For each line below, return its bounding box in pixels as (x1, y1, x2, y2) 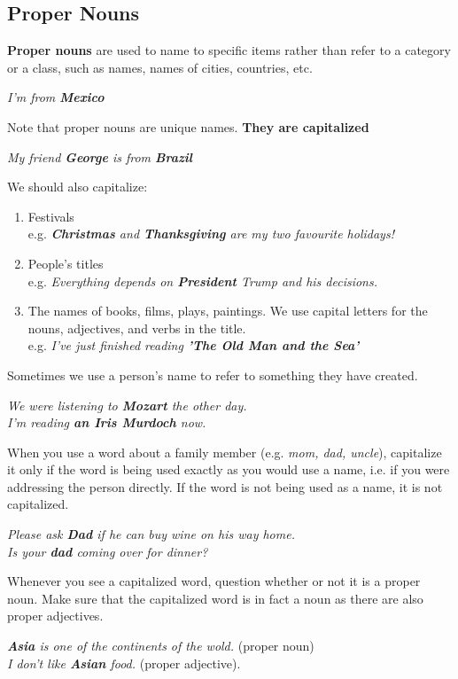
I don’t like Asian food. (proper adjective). (7, 653, 241, 672)
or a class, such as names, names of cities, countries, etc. (7, 58, 313, 76)
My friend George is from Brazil (7, 147, 192, 166)
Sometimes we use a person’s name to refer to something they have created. (7, 365, 418, 384)
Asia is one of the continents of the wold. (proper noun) (7, 636, 314, 655)
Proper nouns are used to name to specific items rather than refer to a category (7, 41, 451, 59)
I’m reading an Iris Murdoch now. (7, 413, 206, 432)
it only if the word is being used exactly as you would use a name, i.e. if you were (7, 460, 450, 479)
